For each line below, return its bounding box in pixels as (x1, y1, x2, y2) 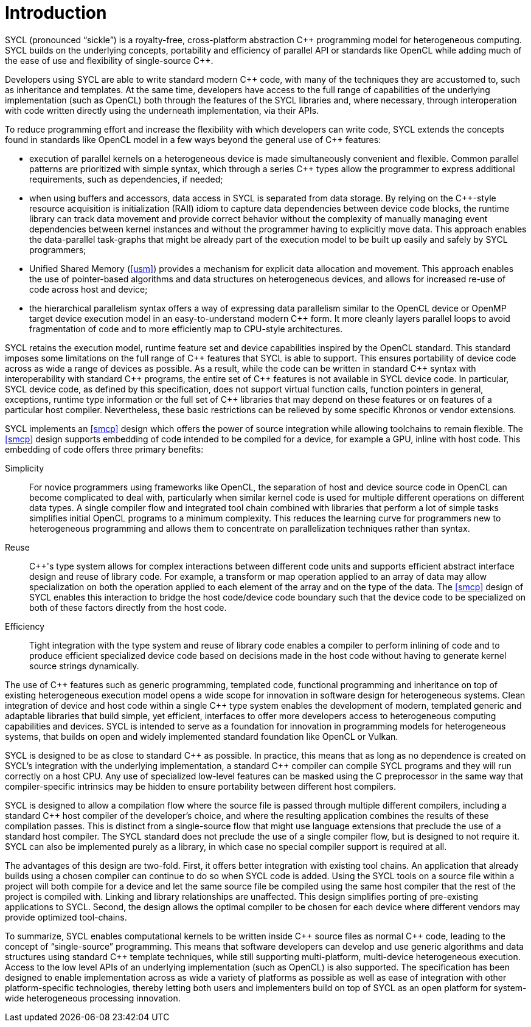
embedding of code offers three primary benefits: (5, 444, 204, 454)
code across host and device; (29, 284, 148, 294)
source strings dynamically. (29, 660, 139, 671)
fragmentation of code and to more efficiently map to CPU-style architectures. (29, 323, 343, 334)
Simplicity (5, 462, 44, 473)
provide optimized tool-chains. (5, 911, 127, 922)
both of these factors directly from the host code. (29, 602, 227, 613)
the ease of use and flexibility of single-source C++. (5, 55, 213, 66)
